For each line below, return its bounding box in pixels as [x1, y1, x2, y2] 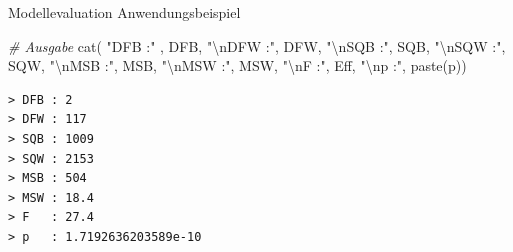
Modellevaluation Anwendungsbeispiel [8, 2, 241, 22]
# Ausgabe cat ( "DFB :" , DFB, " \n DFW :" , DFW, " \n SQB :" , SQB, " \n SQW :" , [8, 35, 506, 56]
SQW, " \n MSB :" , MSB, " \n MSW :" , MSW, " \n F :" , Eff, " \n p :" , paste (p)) [8, 55, 467, 76]
